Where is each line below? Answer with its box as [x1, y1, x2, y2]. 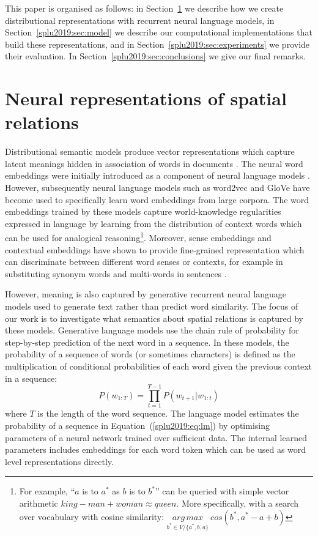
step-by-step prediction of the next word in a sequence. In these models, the [5, 335, 289, 348]
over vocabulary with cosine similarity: [19, 510, 165, 523]
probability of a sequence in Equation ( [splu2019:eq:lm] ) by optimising [5, 419, 270, 431]
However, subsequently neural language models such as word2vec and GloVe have [5, 181, 310, 194]
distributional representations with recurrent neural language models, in [5, 13, 275, 26]
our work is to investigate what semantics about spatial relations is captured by [5, 311, 303, 324]
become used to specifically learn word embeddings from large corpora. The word [5, 193, 309, 206]
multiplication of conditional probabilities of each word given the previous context [5, 360, 312, 373]
